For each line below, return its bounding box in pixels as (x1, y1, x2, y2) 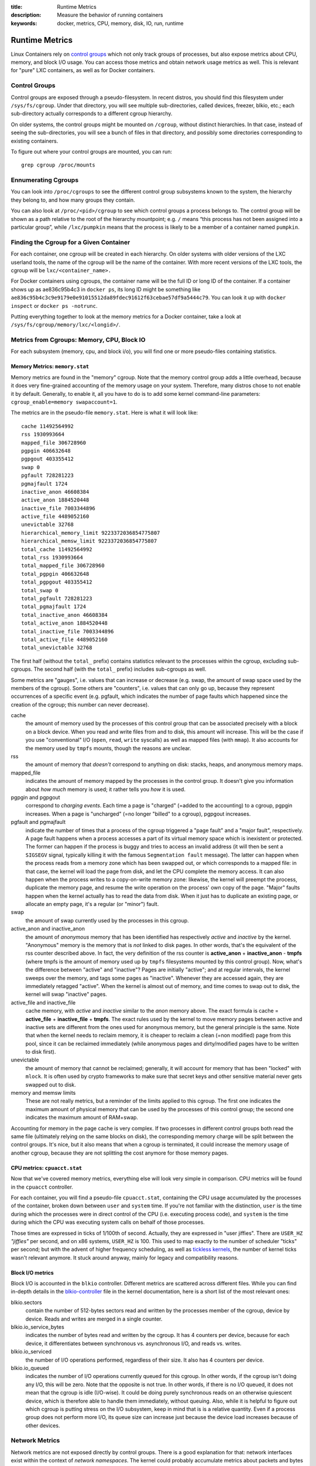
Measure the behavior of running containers (57, 12, 163, 19)
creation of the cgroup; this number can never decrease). (11, 701, 149, 708)
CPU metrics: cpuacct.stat (11, 1164, 83, 1171)
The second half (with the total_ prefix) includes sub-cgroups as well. (33, 666, 207, 673)
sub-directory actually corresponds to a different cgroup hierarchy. (11, 110, 173, 117)
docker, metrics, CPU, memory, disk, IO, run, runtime (57, 19, 184, 26)
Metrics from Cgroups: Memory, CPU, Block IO (11, 336, 146, 344)
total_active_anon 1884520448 (21, 620, 108, 627)
